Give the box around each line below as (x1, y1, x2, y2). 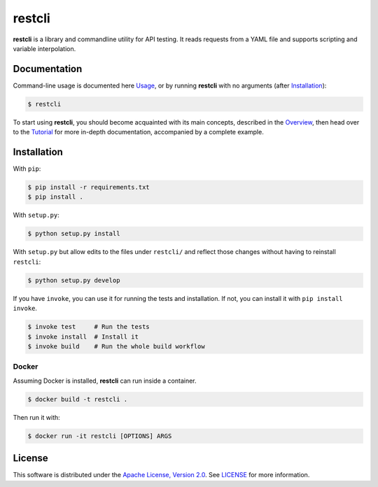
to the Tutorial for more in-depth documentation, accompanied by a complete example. (13, 128, 264, 136)
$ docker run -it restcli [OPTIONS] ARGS (27, 432, 172, 440)
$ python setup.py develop (27, 276, 120, 284)
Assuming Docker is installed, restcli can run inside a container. (13, 376, 197, 385)
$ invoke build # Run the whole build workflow (27, 342, 206, 350)
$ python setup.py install (27, 230, 120, 238)
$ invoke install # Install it (27, 332, 139, 341)
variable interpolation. (13, 44, 76, 52)
